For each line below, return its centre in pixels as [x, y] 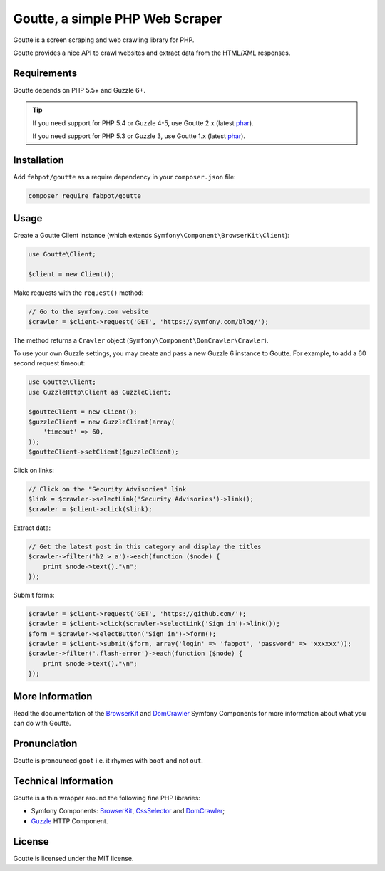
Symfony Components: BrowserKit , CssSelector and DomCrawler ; [128, 811]
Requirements [45, 73]
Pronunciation [45, 743]
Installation [38, 160]
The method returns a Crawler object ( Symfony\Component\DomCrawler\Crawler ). [141, 340]
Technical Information [63, 781]
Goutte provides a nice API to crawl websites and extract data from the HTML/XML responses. [152, 53]
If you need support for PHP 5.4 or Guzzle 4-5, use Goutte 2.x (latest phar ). [143, 123]
